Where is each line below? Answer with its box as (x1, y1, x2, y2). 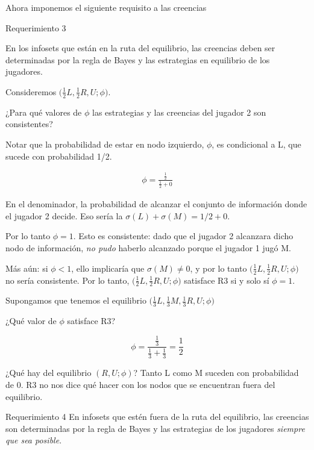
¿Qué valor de (5, 314, 57, 327)
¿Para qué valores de (5, 105, 82, 118)
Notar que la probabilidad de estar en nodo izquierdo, (5, 137, 204, 150)
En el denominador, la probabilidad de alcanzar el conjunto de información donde (5, 198, 307, 210)
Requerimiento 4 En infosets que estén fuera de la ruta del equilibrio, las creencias (5, 410, 309, 423)
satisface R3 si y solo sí (184, 273, 269, 286)
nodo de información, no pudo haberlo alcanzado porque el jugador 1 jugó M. (5, 242, 291, 254)
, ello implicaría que (71, 261, 145, 274)
